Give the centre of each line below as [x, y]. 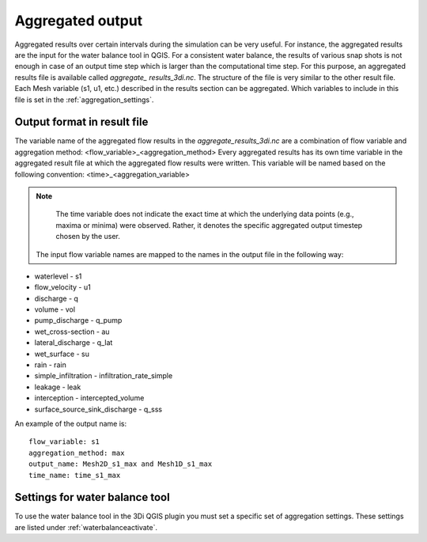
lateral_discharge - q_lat [74, 343]
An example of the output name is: [70, 424]
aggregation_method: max [77, 453]
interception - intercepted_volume [89, 398]
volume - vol [55, 309]
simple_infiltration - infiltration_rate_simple [104, 376]
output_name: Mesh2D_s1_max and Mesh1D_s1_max [121, 464]
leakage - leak [58, 387]
